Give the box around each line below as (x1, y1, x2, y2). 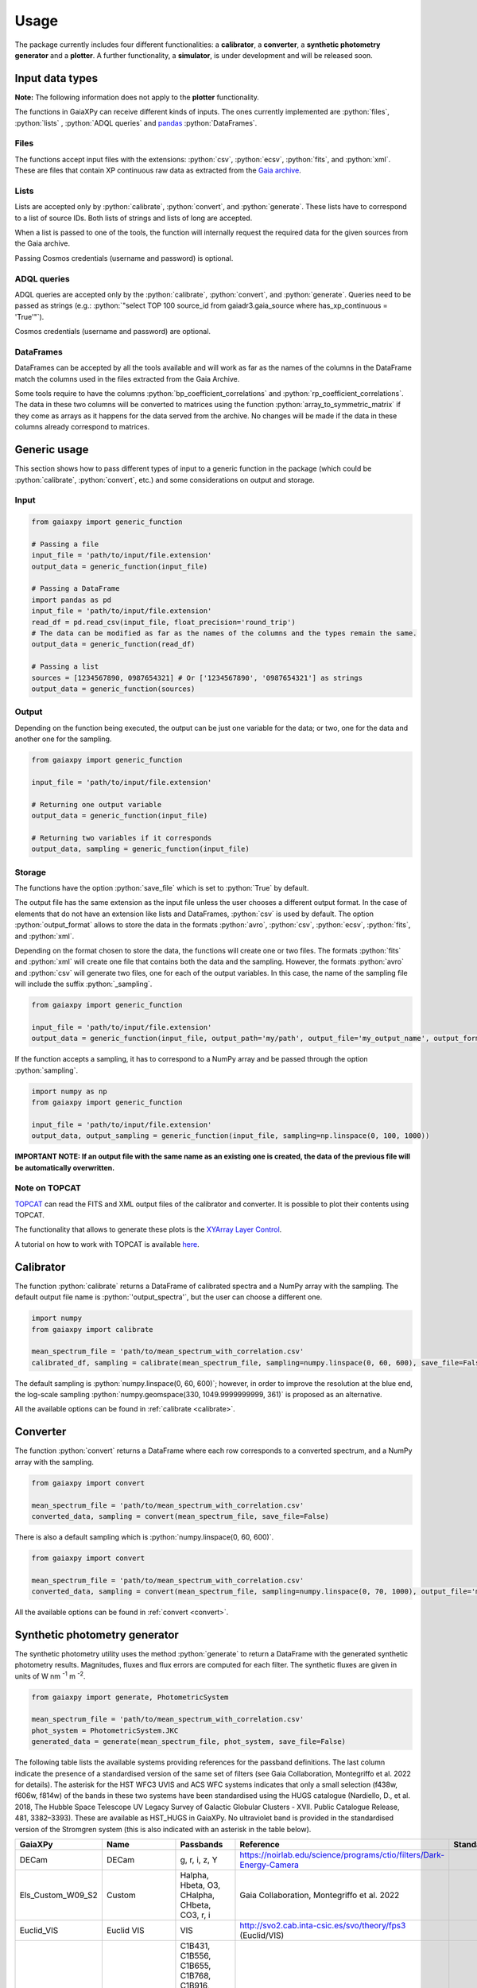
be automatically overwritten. (14, 1163, 115, 1172)
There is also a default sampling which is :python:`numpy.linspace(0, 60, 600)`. (14, 1532, 274, 1542)
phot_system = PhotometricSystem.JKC (31, 1726, 179, 1735)
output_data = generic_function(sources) (31, 684, 196, 693)
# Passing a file (31, 539, 99, 549)
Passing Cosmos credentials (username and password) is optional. (14, 253, 234, 262)
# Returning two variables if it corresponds (31, 833, 212, 842)
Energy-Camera (239, 1859, 300, 1870)
